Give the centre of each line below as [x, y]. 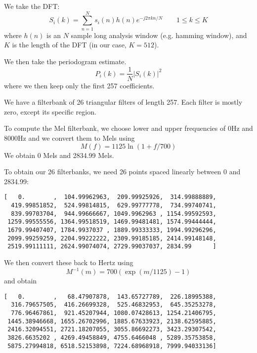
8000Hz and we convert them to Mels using [69, 137]
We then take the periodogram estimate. [65, 61]
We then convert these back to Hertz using [69, 262]
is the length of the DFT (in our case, [69, 45]
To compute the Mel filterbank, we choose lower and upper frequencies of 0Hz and [128, 128]
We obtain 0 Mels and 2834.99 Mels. [59, 155]
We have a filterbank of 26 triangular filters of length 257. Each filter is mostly [123, 102]
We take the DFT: [32, 6]
